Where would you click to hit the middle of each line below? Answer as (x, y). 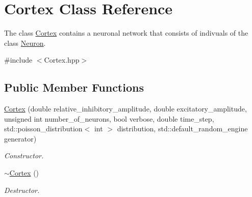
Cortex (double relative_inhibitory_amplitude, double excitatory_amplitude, (125, 109)
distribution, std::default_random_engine (182, 129)
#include (18, 60)
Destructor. (22, 190)
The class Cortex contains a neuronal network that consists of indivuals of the (126, 33)
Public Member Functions (74, 87)
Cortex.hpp (62, 60)
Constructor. (24, 156)
